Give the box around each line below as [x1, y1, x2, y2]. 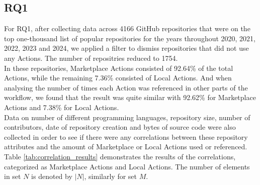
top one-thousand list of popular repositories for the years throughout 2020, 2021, [4, 33, 256, 43]
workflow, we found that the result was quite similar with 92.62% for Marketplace [4, 92, 256, 103]
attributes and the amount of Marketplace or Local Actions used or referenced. [4, 141, 247, 152]
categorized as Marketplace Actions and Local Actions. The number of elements [4, 161, 250, 171]
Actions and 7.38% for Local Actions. [4, 102, 119, 112]
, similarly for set [84, 171, 137, 181]
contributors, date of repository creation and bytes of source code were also [4, 122, 236, 132]
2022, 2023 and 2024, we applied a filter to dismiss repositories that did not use [4, 43, 249, 53]
